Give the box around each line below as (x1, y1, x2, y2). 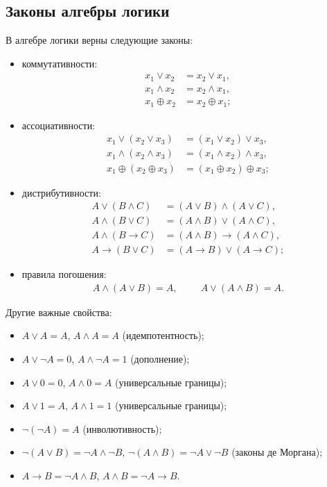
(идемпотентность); (122, 328, 204, 342)
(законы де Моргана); (231, 445, 323, 459)
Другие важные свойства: (6, 304, 112, 319)
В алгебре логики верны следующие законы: (6, 33, 193, 47)
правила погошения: (21, 267, 107, 281)
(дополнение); (130, 352, 190, 366)
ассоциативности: (21, 117, 96, 132)
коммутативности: (21, 56, 98, 70)
